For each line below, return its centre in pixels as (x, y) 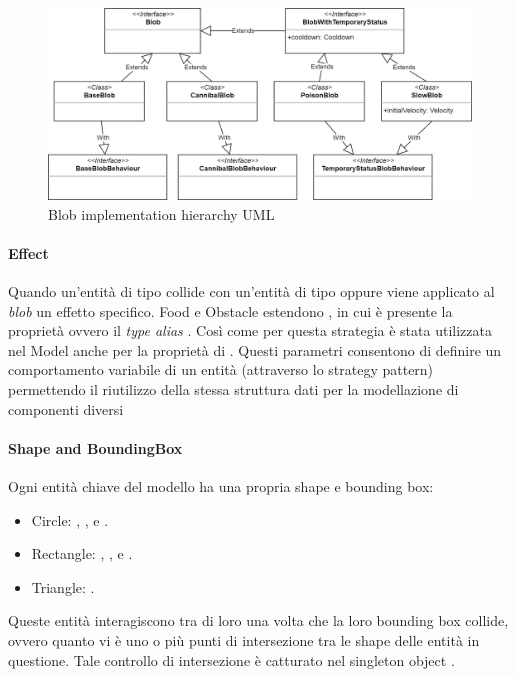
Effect (28, 252)
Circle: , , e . (70, 519)
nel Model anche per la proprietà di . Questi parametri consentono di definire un (255, 349)
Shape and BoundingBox (95, 447)
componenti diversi (66, 408)
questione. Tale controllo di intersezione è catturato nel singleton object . (231, 659)
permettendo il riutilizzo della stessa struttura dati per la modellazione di (233, 389)
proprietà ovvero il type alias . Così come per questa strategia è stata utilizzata (250, 330)
